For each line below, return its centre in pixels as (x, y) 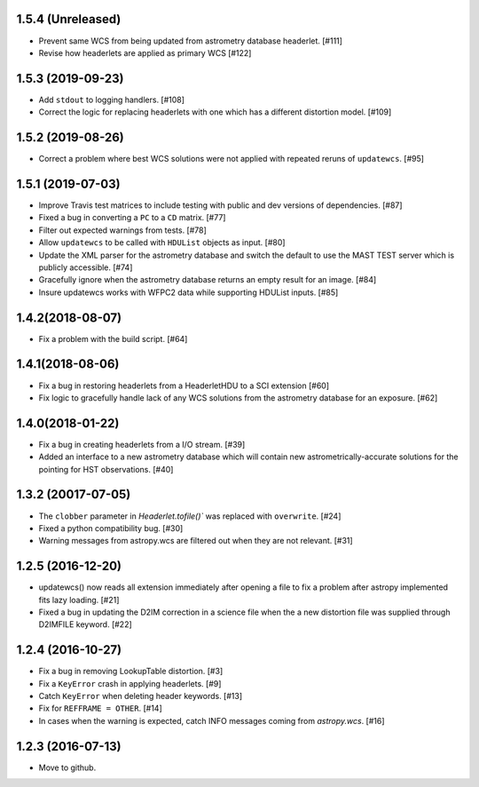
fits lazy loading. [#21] (79, 600)
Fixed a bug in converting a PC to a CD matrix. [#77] (132, 218)
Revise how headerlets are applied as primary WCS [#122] (145, 52)
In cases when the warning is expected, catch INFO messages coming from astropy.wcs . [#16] (212, 720)
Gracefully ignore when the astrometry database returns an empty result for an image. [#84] (208, 280)
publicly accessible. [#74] (86, 267)
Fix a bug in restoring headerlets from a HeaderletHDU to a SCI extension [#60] (184, 386)
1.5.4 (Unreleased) (69, 19)
